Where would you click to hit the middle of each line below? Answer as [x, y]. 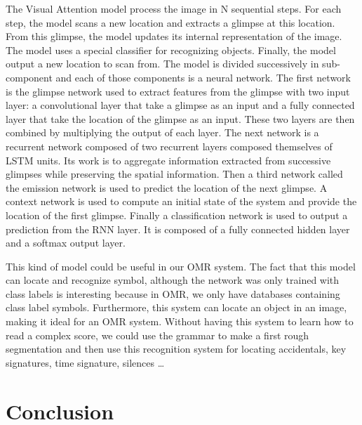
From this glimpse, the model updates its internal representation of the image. [174, 36]
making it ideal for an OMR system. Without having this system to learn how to [180, 321]
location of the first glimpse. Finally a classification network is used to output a [177, 215]
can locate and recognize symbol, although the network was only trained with [173, 280]
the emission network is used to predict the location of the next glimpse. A [167, 187]
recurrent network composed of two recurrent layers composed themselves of [169, 146]
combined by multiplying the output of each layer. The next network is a [162, 132]
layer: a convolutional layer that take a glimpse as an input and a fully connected [180, 105]
